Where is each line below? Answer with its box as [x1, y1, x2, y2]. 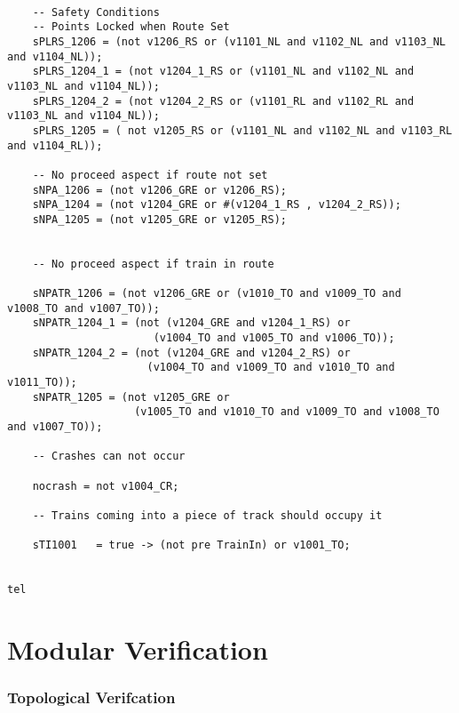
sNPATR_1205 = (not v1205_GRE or [32, 390, 230, 404]
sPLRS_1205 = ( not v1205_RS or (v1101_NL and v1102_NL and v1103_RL [32, 124, 453, 137]
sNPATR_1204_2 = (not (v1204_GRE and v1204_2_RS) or [32, 346, 351, 359]
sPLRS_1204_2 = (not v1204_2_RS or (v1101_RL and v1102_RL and [32, 94, 415, 108]
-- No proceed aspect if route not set [32, 168, 268, 181]
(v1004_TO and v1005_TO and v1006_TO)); [153, 332, 395, 345]
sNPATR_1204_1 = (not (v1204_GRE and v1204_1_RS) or [32, 316, 351, 330]
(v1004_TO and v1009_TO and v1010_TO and [146, 361, 395, 374]
